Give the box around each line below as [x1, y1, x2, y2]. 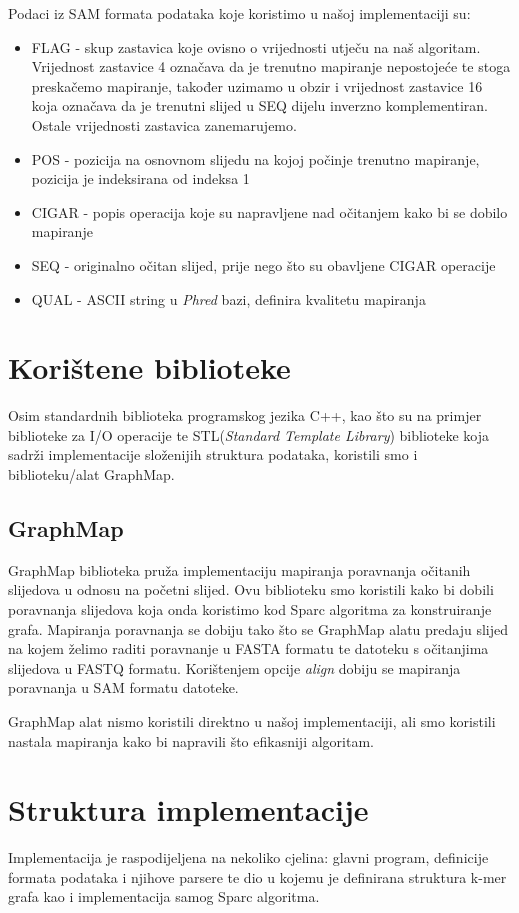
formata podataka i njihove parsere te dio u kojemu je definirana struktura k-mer [8, 866, 507, 887]
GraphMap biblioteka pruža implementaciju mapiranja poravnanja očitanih [8, 559, 471, 580]
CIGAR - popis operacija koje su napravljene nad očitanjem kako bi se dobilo [31, 201, 508, 222]
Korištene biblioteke [8, 347, 291, 388]
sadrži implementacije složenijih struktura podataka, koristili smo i [8, 444, 418, 465]
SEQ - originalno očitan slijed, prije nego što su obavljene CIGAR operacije [31, 254, 496, 275]
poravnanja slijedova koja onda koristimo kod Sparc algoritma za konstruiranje [8, 599, 492, 620]
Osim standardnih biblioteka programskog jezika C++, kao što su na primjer [8, 405, 482, 426]
